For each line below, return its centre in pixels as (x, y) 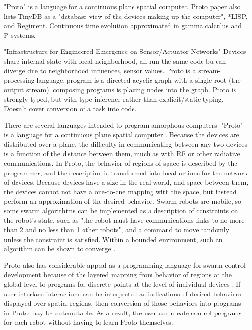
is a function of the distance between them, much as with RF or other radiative (122, 153)
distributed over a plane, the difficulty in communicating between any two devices (126, 144)
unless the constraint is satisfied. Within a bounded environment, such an (113, 239)
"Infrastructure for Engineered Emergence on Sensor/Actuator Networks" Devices (125, 51)
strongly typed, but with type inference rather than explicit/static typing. (114, 99)
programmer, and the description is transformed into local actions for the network (126, 172)
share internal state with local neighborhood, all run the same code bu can (115, 61)
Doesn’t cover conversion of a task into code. (70, 108)
